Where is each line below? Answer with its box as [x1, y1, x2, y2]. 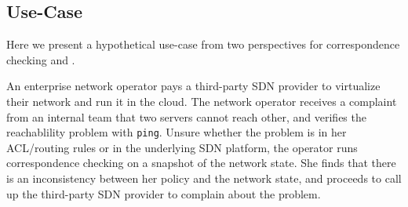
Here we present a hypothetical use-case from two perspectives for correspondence [6, 36, 400, 53]
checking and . [6, 51, 75, 67]
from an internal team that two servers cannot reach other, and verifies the [6, 108, 366, 125]
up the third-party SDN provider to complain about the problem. [6, 185, 321, 202]
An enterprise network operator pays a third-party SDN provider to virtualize [6, 78, 381, 94]
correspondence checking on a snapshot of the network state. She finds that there [6, 154, 396, 171]
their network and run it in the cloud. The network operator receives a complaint [6, 93, 397, 109]
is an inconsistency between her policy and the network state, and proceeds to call [6, 170, 402, 187]
